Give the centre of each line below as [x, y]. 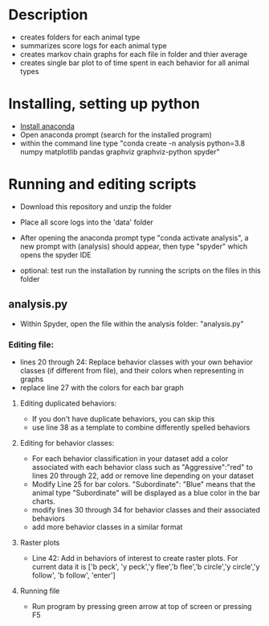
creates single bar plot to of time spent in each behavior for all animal [134, 63]
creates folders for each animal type [80, 37]
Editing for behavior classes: [67, 443]
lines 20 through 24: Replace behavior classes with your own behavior [136, 362]
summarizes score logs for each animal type [93, 45]
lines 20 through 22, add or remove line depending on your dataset [143, 476]
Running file [40, 591]
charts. [44, 501]
